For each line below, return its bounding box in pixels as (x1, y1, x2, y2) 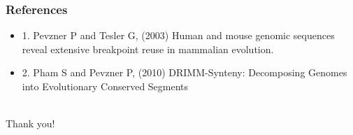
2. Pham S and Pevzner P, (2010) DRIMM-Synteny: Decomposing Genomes (22, 65, 347, 80)
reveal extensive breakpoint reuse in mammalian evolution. (22, 41, 274, 56)
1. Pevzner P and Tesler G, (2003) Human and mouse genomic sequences (22, 28, 335, 43)
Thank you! (6, 116, 55, 131)
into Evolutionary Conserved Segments (22, 79, 189, 93)
